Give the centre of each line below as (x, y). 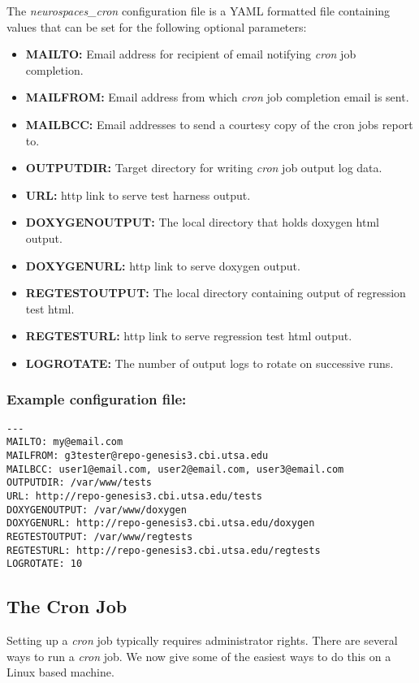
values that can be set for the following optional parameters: (157, 26)
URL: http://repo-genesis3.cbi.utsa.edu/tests (134, 496)
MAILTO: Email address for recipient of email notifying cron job (191, 54)
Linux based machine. (60, 672)
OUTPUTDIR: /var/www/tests (79, 483)
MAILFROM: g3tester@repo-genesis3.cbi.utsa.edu (138, 456)
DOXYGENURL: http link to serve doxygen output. (163, 265)
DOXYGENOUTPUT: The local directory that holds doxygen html (202, 222)
